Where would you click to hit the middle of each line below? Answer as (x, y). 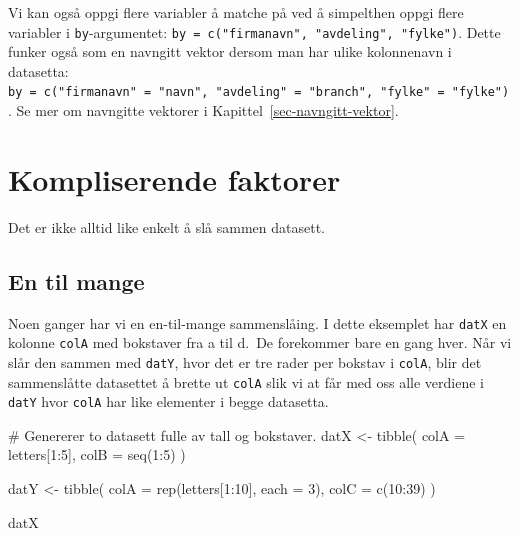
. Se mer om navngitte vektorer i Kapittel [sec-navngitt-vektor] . (203, 110)
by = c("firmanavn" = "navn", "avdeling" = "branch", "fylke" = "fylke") (259, 92)
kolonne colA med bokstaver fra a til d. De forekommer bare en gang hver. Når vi (260, 342)
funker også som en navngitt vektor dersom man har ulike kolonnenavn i (230, 51)
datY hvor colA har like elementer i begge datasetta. (168, 401)
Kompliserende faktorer (174, 178)
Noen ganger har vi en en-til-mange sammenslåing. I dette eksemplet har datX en (257, 322)
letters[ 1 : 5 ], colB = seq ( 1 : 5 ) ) (97, 454)
